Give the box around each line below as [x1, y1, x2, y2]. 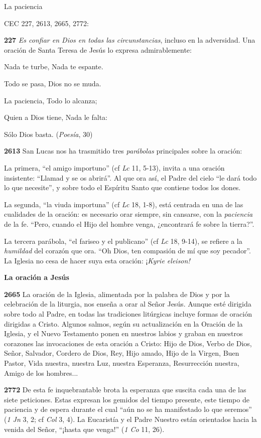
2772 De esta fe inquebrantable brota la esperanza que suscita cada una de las [4, 384, 246, 395]
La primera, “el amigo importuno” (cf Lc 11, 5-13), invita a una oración [4, 162, 225, 173]
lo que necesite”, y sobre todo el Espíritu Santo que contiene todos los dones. [4, 182, 241, 193]
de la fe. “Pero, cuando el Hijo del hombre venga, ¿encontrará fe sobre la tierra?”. [4, 218, 254, 229]
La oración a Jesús [4, 272, 69, 282]
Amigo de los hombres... [4, 367, 78, 378]
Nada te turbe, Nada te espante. [4, 61, 103, 72]
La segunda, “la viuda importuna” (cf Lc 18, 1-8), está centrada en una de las [4, 199, 243, 209]
